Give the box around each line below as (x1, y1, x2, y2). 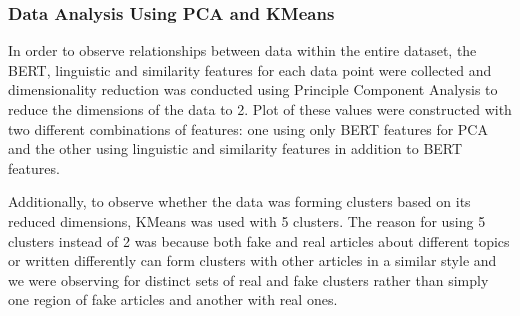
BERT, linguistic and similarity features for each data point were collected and (8, 59, 492, 80)
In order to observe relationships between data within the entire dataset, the (8, 40, 477, 61)
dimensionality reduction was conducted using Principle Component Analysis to (8, 79, 498, 100)
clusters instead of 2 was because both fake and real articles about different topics (8, 230, 510, 251)
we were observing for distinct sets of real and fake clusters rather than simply (8, 269, 489, 290)
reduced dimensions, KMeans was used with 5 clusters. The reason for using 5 (8, 210, 486, 231)
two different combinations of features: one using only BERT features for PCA (8, 118, 488, 139)
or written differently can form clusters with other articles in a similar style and (8, 250, 497, 271)
